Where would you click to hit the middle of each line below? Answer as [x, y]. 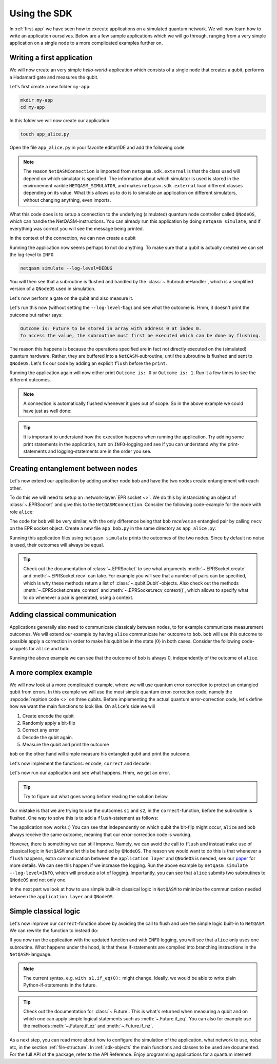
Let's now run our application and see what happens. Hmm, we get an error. [90, 773]
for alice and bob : [49, 648]
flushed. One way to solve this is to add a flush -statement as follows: [84, 818]
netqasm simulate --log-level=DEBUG [66, 268]
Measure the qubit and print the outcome [66, 745]
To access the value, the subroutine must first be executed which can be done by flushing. [141, 335]
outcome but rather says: [36, 315]
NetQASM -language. [31, 954]
